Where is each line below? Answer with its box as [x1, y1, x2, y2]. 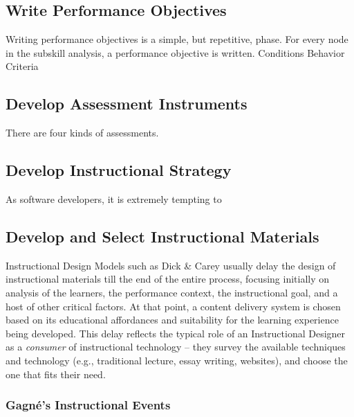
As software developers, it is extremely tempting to [6, 191, 222, 206]
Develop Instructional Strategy [6, 159, 232, 181]
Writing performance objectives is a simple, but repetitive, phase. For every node [6, 32, 348, 46]
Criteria [6, 59, 39, 73]
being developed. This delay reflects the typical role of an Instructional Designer [6, 326, 346, 340]
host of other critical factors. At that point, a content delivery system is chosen [6, 299, 341, 313]
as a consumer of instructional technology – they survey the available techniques [6, 339, 346, 354]
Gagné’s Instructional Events [6, 396, 171, 414]
